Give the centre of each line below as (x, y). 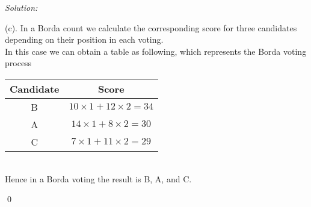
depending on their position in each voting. (84, 39)
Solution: (21, 7)
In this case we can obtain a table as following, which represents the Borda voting (156, 51)
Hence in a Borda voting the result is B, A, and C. (98, 178)
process (18, 63)
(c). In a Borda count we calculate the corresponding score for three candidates (151, 27)
